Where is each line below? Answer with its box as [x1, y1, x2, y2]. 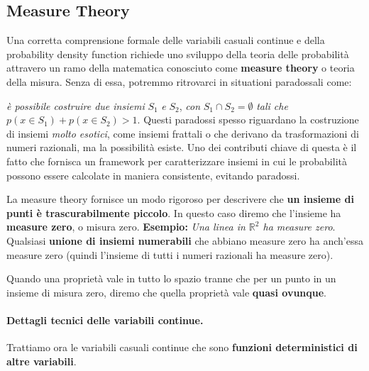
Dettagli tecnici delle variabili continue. [6, 312, 204, 327]
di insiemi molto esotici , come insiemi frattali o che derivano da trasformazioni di [6, 126, 359, 140]
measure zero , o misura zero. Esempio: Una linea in [6, 219, 246, 234]
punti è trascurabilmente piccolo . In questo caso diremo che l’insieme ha [6, 205, 341, 220]
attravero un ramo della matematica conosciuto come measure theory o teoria [6, 60, 355, 75]
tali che [256, 98, 288, 113]
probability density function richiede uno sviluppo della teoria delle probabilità [6, 46, 349, 61]
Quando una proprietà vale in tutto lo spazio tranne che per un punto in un [6, 271, 336, 286]
